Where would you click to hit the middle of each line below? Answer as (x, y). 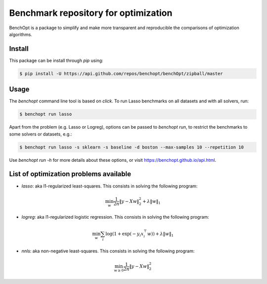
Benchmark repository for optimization (91, 13)
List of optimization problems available (70, 174)
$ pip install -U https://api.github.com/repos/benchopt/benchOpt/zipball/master (121, 73)
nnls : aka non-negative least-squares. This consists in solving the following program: (108, 251)
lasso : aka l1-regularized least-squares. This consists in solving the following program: (110, 186)
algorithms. (21, 34)
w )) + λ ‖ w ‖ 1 (160, 234)
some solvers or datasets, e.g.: (41, 134)
